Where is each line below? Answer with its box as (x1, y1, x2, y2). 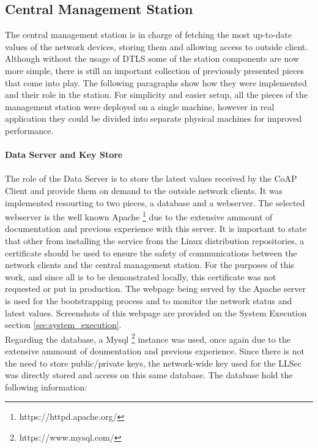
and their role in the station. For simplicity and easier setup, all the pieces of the (5, 88, 308, 101)
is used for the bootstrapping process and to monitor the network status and (5, 294, 292, 307)
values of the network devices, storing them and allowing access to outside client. (5, 40, 308, 53)
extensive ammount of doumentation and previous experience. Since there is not (5, 344, 305, 357)
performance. (5, 124, 54, 136)
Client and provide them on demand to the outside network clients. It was (5, 184, 283, 196)
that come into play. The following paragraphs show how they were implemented (5, 76, 307, 89)
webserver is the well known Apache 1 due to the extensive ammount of (5, 209, 273, 223)
